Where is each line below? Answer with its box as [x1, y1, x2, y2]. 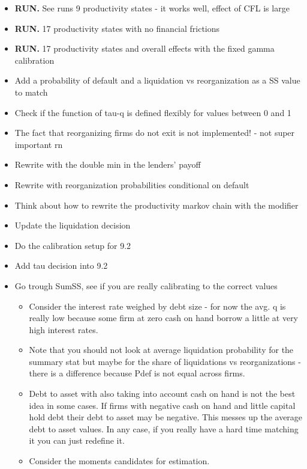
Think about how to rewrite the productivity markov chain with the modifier [14, 198, 299, 211]
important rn [14, 138, 63, 150]
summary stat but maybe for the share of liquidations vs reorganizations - [29, 355, 301, 367]
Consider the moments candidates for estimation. [29, 455, 210, 467]
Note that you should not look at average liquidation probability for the [29, 343, 294, 356]
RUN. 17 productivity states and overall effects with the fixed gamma [14, 42, 275, 55]
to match [14, 85, 48, 98]
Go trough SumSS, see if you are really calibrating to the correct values [14, 279, 278, 292]
